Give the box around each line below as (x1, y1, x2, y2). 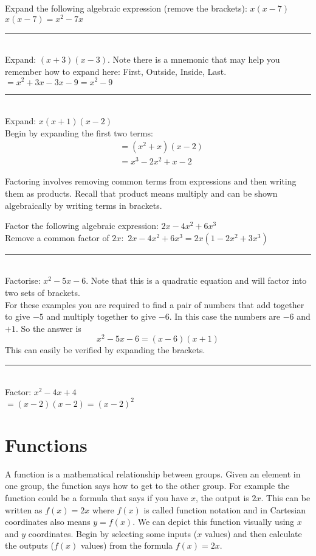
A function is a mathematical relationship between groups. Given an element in (5, 467, 301, 480)
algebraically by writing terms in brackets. (5, 199, 162, 211)
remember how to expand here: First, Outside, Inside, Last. (5, 65, 227, 77)
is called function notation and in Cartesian (143, 503, 306, 516)
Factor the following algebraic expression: (5, 219, 159, 232)
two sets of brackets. (5, 286, 80, 299)
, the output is (195, 491, 249, 504)
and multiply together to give (46, 310, 156, 323)
